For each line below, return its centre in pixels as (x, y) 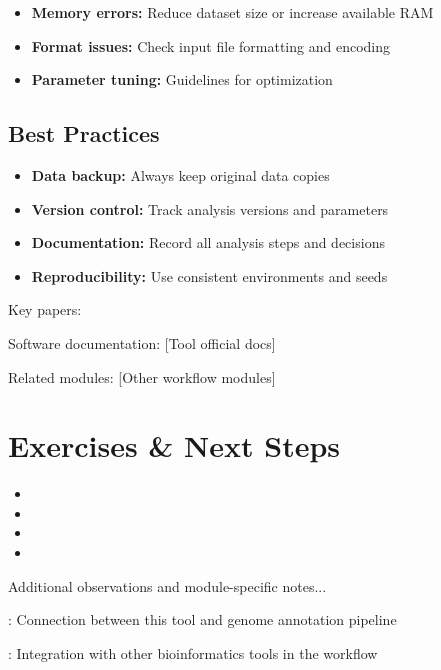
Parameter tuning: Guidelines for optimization (182, 79)
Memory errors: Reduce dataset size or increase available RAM (232, 12)
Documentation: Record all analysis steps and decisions (208, 242)
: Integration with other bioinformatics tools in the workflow (193, 652)
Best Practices (84, 133)
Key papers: (45, 309)
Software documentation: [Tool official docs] (142, 342)
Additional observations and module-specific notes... (167, 585)
